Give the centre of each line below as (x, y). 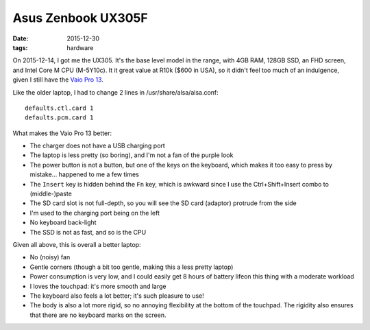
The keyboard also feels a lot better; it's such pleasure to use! (117, 296)
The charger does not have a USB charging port (98, 146)
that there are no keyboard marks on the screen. (98, 315)
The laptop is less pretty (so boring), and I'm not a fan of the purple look (132, 155)
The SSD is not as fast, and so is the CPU (88, 232)
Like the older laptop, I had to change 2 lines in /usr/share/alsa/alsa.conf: (115, 92)
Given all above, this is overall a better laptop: (77, 244)
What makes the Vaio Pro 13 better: (62, 133)
